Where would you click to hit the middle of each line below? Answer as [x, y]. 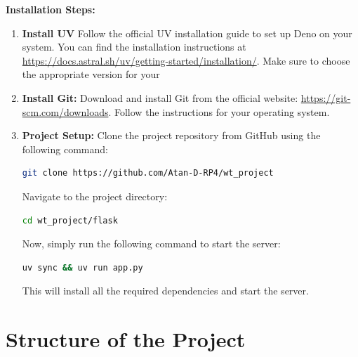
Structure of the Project [126, 339]
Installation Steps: [51, 9]
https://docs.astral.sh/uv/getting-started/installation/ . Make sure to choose [186, 60]
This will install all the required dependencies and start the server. [165, 291]
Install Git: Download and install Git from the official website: [160, 97]
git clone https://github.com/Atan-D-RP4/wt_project [148, 173]
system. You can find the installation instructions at [134, 47]
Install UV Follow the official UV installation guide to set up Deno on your [187, 33]
